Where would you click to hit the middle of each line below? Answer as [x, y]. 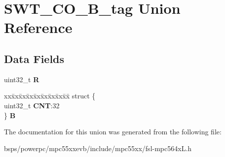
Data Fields [34, 58]
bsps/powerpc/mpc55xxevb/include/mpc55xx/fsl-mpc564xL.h [98, 148]
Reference [38, 27]
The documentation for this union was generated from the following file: [113, 132]
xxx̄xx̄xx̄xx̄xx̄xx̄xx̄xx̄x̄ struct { [50, 96]
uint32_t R [22, 79]
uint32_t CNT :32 [32, 105]
